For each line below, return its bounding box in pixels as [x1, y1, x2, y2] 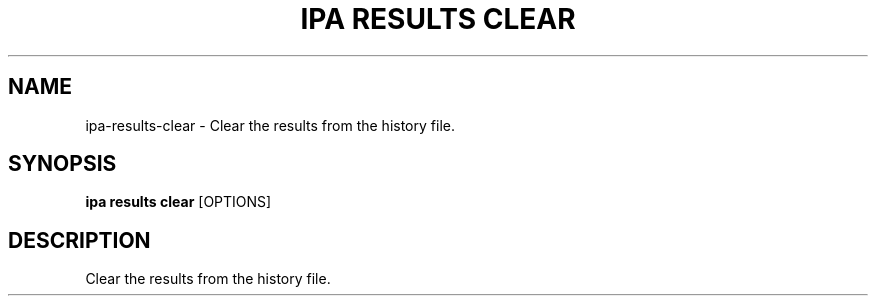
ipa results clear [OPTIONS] [85, 193, 272, 211]
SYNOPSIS [8, 151, 117, 177]
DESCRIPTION [8, 227, 151, 253]
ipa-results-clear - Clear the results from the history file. [85, 116, 455, 134]
